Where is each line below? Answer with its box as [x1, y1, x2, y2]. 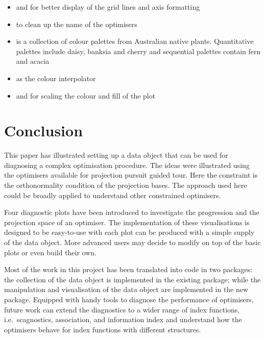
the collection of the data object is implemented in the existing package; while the [4, 274, 261, 284]
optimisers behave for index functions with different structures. [4, 324, 201, 334]
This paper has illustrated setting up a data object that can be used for [4, 150, 228, 160]
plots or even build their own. [4, 247, 97, 257]
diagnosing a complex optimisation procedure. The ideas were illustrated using [4, 159, 250, 170]
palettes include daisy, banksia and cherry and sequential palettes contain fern [16, 45, 261, 56]
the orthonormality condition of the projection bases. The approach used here [4, 180, 247, 190]
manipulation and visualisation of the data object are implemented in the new [4, 284, 249, 295]
